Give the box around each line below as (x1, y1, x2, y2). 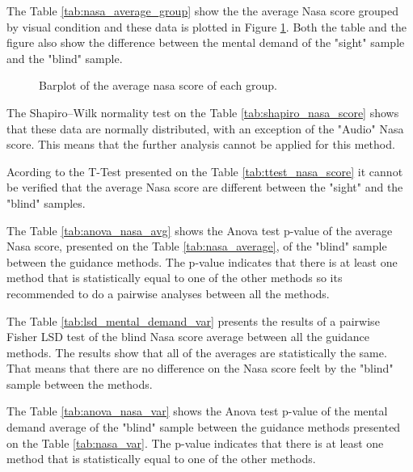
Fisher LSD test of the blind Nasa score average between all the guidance (6, 328, 369, 345)
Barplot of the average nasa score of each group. (39, 77, 277, 94)
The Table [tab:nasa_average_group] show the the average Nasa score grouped (6, 2, 399, 19)
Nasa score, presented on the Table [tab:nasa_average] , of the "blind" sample (6, 238, 387, 255)
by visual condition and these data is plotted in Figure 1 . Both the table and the (6, 18, 407, 35)
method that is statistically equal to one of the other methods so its (6, 269, 343, 286)
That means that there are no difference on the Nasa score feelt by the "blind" (6, 360, 394, 377)
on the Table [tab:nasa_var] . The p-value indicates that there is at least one (6, 434, 384, 451)
